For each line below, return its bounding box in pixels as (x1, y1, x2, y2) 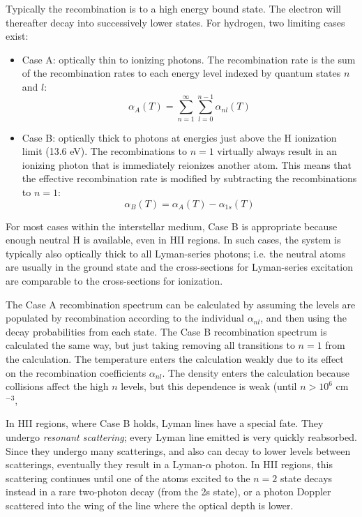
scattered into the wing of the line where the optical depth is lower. (6, 497, 294, 512)
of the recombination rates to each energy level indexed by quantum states (22, 66, 341, 80)
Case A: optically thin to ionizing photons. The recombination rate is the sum (22, 52, 356, 66)
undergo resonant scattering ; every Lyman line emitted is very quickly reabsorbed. (6, 429, 357, 444)
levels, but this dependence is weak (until (121, 379, 297, 394)
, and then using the (260, 310, 347, 325)
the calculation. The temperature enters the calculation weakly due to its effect (6, 352, 344, 366)
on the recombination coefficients (6, 365, 146, 380)
